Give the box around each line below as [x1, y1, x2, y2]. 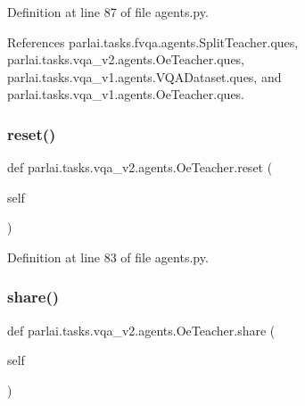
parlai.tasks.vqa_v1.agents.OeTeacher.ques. [7, 85, 245, 104]
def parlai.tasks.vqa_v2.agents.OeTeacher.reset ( [7, 158, 273, 177]
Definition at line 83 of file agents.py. [7, 247, 209, 266]
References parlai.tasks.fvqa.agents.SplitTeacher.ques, [7, 32, 299, 51]
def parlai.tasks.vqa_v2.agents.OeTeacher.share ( [7, 320, 276, 339]
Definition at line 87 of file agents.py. [7, 3, 209, 21]
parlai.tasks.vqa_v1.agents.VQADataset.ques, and [7, 67, 282, 86]
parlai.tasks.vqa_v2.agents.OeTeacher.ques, [7, 50, 245, 69]
